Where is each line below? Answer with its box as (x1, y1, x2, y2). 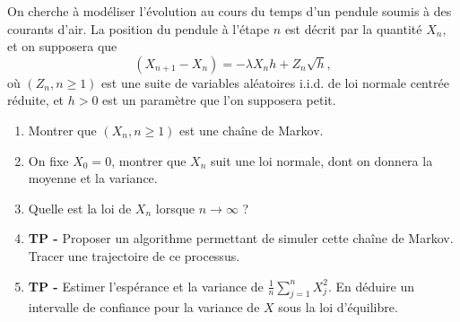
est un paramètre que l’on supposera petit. (102, 91, 336, 109)
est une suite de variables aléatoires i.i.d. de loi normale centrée (101, 73, 449, 91)
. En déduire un (328, 276, 414, 295)
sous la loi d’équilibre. (278, 298, 398, 317)
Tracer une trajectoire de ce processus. (28, 246, 240, 265)
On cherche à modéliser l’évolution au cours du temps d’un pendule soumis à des (7, 2, 452, 20)
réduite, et (7, 91, 65, 109)
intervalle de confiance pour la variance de (28, 298, 260, 317)
